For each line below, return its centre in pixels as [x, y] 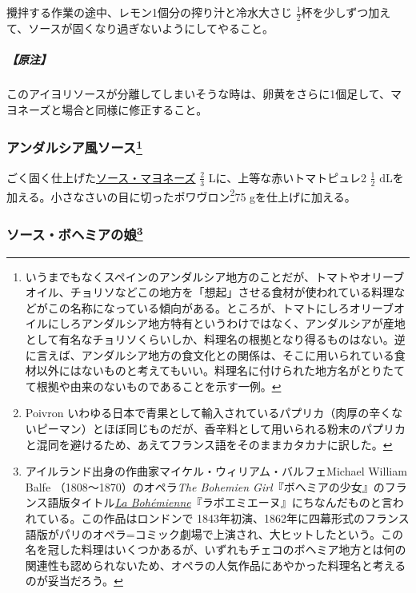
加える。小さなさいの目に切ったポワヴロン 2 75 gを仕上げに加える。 [181, 195]
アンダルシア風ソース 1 [74, 147]
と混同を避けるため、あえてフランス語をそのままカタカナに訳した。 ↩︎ [209, 444]
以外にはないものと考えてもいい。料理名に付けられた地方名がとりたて [221, 370]
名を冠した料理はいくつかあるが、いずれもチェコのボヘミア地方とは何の [216, 549]
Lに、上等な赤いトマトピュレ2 [287, 177]
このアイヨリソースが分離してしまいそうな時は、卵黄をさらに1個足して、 [199, 93]
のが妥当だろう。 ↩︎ [74, 581]
